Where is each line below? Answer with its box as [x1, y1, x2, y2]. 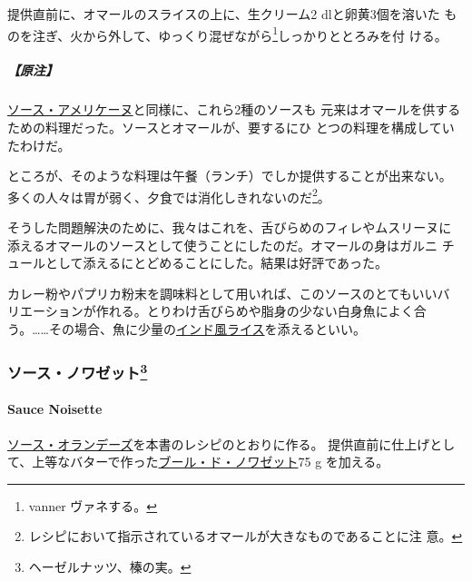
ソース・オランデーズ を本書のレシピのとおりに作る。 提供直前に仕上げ [7, 434, 430, 453]
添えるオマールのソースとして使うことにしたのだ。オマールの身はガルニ [7, 235, 438, 254]
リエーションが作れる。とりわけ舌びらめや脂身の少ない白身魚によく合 [7, 301, 427, 320]
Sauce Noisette [7, 399, 103, 419]
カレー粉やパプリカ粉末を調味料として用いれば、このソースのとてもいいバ [7, 283, 450, 302]
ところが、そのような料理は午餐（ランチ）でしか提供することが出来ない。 [7, 166, 452, 185]
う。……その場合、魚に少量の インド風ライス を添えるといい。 [7, 320, 367, 338]
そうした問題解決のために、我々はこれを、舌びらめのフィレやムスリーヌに [7, 218, 452, 237]
